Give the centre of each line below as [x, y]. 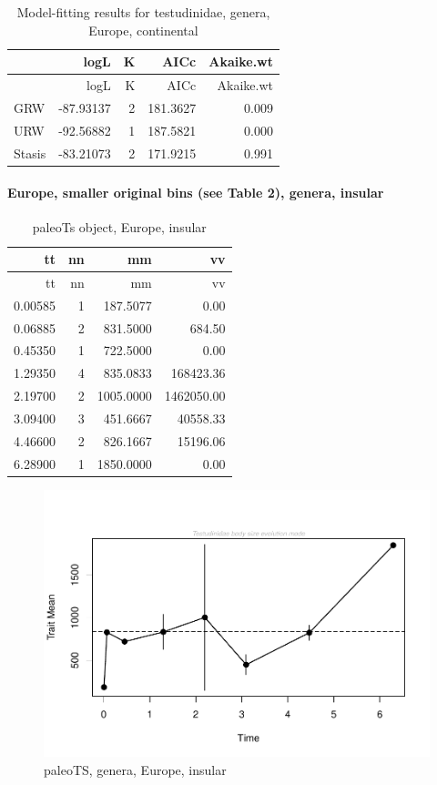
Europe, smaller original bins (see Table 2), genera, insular [196, 193]
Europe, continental [143, 30]
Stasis [30, 153]
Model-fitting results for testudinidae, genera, [143, 12]
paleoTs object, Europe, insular [119, 227]
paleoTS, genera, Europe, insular [135, 769]
